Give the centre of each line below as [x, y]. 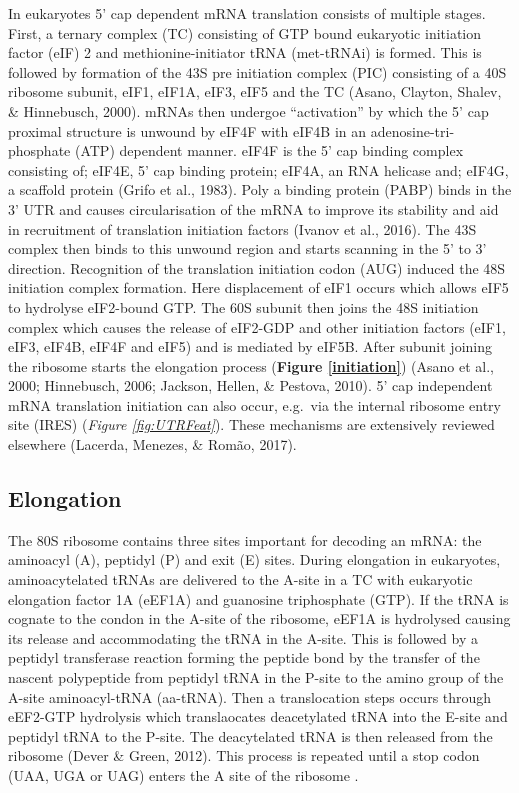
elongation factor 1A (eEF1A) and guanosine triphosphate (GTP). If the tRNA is [258, 598]
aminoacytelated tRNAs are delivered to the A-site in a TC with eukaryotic [240, 579]
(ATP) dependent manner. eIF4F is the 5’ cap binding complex [269, 150]
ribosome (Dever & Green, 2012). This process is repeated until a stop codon [244, 755]
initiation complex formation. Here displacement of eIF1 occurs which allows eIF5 [258, 287]
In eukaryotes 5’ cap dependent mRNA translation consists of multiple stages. [247, 13]
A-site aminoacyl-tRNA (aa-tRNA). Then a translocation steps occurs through [250, 696]
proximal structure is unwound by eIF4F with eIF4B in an [187, 130]
